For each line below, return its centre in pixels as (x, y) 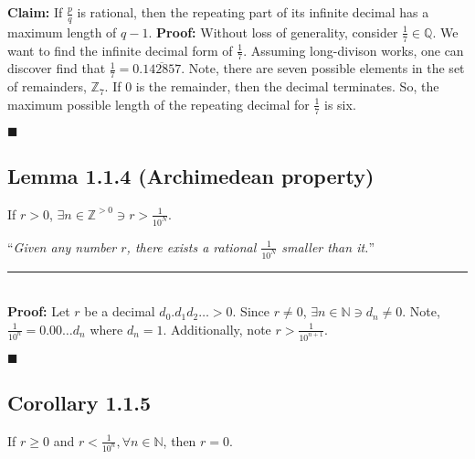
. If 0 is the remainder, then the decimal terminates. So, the (272, 86)
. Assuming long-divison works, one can (354, 50)
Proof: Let (39, 311)
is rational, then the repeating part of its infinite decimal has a (253, 12)
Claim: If (35, 12)
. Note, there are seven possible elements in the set (323, 68)
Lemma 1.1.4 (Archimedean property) (191, 176)
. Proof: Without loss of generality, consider (273, 32)
